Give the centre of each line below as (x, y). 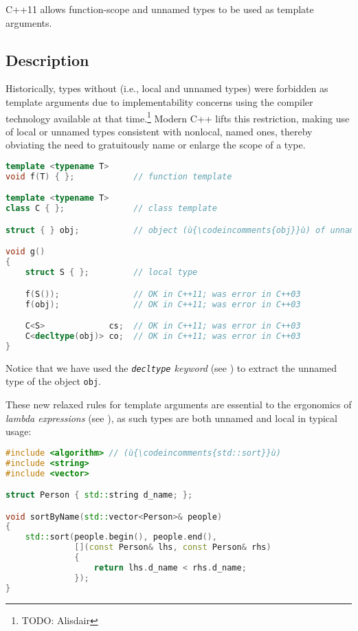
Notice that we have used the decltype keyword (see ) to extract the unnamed (171, 367)
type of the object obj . (53, 381)
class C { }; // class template (111, 209)
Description (47, 59)
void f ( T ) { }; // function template (119, 176)
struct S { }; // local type (111, 273)
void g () (25, 252)
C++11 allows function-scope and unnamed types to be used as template (160, 9)
